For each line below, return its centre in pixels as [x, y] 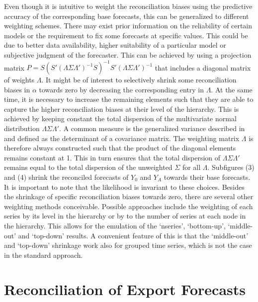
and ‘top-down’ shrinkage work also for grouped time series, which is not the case [128, 245]
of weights [19, 80]
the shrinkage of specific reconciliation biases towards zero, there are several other [129, 196]
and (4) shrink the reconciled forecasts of [66, 177]
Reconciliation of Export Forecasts [125, 289]
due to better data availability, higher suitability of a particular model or [115, 45]
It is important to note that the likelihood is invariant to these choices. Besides [124, 187]
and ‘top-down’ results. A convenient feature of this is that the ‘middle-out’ [133, 235]
